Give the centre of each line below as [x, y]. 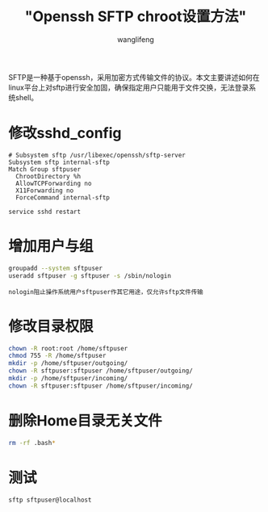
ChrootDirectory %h [48, 176]
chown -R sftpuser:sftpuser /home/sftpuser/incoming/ [101, 386]
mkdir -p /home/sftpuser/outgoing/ [68, 363]
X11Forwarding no [45, 191]
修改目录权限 [51, 326]
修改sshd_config [65, 133]
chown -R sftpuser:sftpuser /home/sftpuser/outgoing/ [101, 371]
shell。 [27, 97]
